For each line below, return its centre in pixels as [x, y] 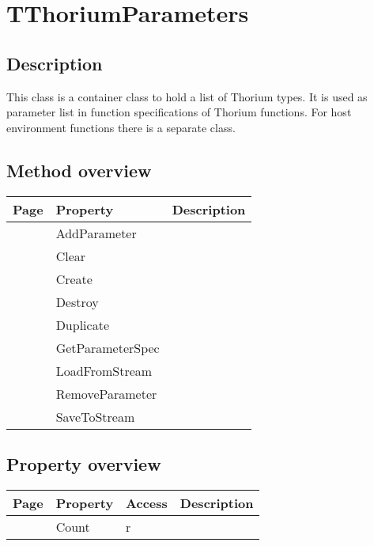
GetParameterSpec [108, 347]
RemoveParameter [106, 393]
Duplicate [82, 324]
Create [74, 279]
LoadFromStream [104, 370]
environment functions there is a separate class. [121, 127]
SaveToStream [95, 416]
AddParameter [96, 233]
